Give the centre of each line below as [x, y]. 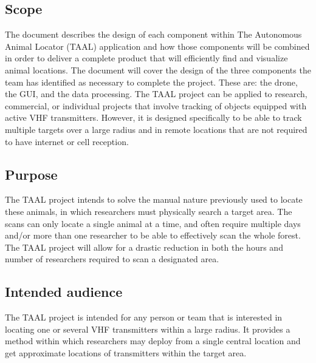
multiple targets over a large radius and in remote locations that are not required [156, 129]
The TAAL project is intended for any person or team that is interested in [144, 317]
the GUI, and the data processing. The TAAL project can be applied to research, [156, 94]
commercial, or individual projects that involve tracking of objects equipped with [156, 105]
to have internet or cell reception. [67, 141]
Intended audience [64, 292]
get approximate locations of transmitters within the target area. [126, 352]
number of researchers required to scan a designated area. [112, 259]
